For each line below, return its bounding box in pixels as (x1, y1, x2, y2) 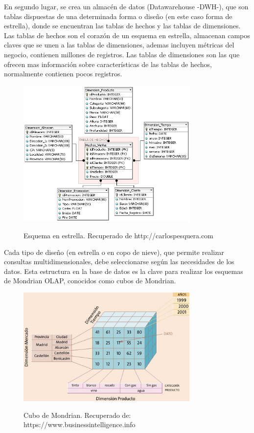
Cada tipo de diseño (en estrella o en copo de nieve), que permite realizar (4, 247, 224, 257)
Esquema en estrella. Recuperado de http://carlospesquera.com (23, 230, 213, 241)
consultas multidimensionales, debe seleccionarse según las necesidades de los (4, 256, 234, 267)
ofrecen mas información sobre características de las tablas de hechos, (4, 59, 212, 69)
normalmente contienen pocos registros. (4, 68, 122, 79)
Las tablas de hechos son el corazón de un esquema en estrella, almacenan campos (4, 30, 250, 40)
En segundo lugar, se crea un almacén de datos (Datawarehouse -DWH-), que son (4, 1, 249, 11)
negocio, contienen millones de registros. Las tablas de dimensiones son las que (4, 49, 240, 59)
